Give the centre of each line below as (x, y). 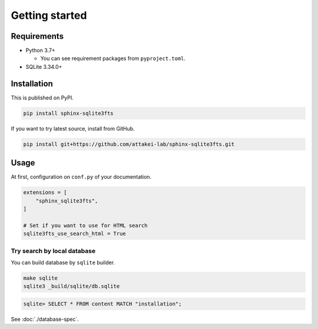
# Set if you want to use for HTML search (85, 225)
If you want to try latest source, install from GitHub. (73, 128)
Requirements (37, 36)
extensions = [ (45, 192)
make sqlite (41, 278)
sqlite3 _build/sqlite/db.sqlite (72, 286)
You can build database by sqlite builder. (63, 262)
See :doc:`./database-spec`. (45, 319)
